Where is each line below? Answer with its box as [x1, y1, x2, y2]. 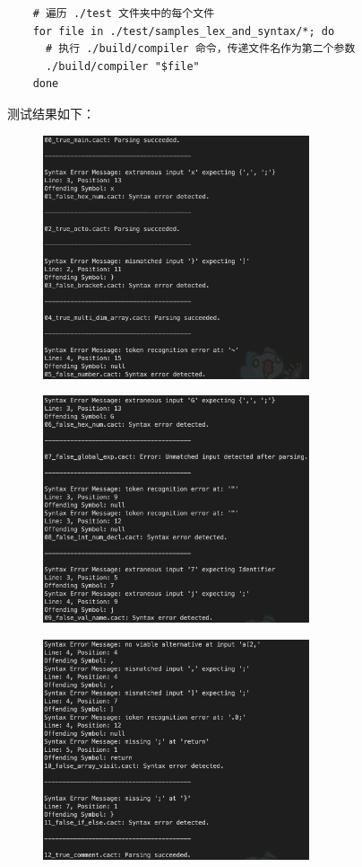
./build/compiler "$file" [45, 59, 200, 73]
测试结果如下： [7, 103, 95, 122]
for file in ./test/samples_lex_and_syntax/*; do [32, 24, 335, 38]
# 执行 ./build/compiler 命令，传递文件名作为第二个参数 [45, 42, 356, 56]
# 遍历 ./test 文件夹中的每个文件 [32, 7, 215, 20]
